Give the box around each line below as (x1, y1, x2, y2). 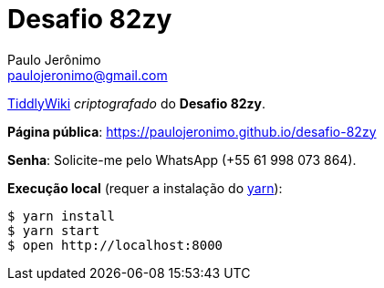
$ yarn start (7, 222, 100, 238)
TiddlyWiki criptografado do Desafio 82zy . (7, 95, 266, 111)
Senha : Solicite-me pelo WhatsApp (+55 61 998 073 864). (7, 151, 357, 168)
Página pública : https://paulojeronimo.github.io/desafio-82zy (7, 123, 377, 139)
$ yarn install (7, 208, 116, 223)
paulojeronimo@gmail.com (7, 67, 168, 83)
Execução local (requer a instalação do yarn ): (7, 180, 283, 196)
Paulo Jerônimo (7, 51, 101, 67)
